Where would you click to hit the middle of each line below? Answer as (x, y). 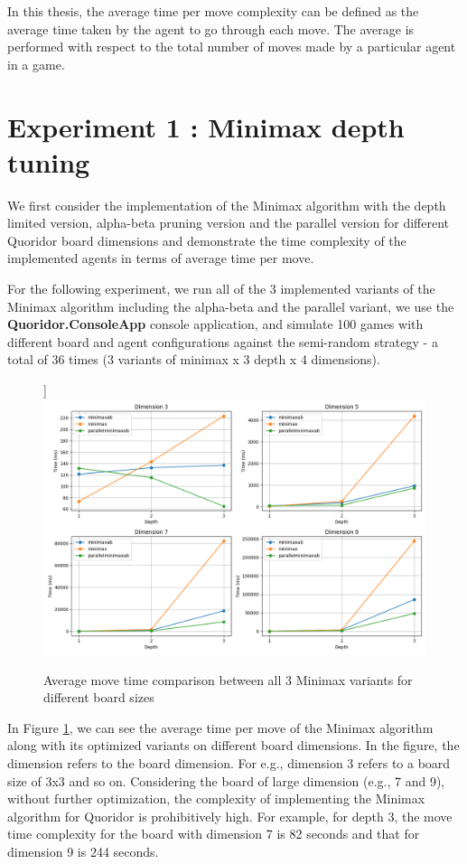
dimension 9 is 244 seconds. (83, 851)
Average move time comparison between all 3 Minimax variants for (228, 679)
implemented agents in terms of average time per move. (161, 258)
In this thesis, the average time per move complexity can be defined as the (213, 11)
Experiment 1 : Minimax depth (206, 126)
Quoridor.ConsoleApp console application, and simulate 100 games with (215, 324)
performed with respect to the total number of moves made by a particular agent (232, 47)
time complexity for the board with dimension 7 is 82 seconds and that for (214, 834)
